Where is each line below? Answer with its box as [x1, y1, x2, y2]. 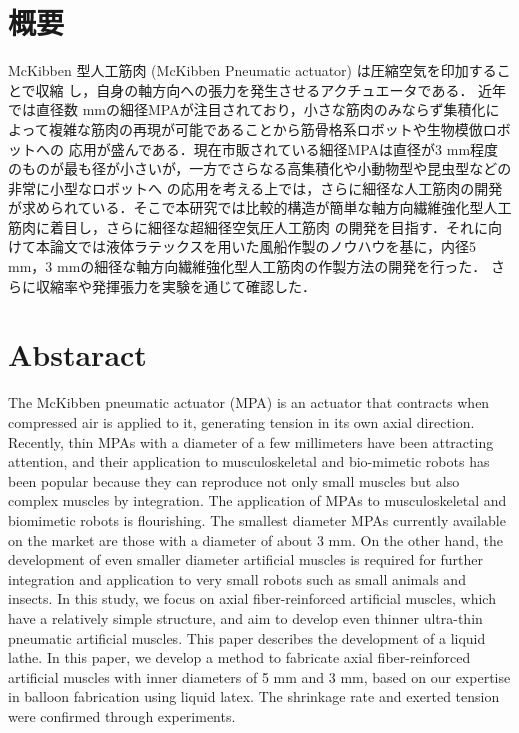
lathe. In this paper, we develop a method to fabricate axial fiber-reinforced [8, 647, 471, 668]
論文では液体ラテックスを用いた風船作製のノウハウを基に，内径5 [49, 236, 476, 257]
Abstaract [8, 334, 147, 375]
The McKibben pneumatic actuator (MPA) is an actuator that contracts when [8, 392, 490, 413]
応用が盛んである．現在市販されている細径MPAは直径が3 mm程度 [68, 138, 499, 159]
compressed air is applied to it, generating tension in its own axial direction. [8, 411, 475, 432]
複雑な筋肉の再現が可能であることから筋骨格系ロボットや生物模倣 [48, 118, 483, 139]
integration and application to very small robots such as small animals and [8, 568, 466, 589]
